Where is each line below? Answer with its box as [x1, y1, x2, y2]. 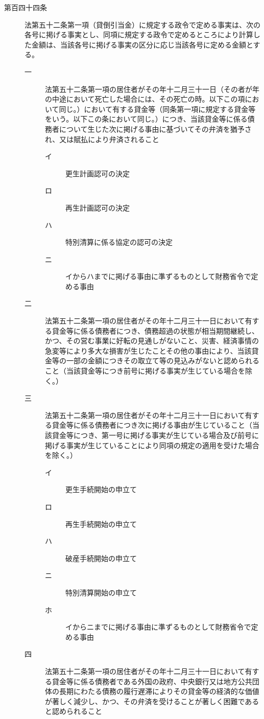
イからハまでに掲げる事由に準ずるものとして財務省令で [65, 271, 251, 282]
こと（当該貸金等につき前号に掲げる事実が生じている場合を [45, 365, 245, 376]
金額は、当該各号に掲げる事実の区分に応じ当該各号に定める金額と [31, 39, 253, 50]
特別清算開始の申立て [65, 587, 137, 597]
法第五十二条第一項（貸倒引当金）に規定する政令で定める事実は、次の [25, 19, 260, 30]
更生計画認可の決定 [65, 168, 130, 178]
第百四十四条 [4, 2, 47, 12]
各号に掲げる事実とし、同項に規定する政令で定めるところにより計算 [25, 29, 253, 40]
